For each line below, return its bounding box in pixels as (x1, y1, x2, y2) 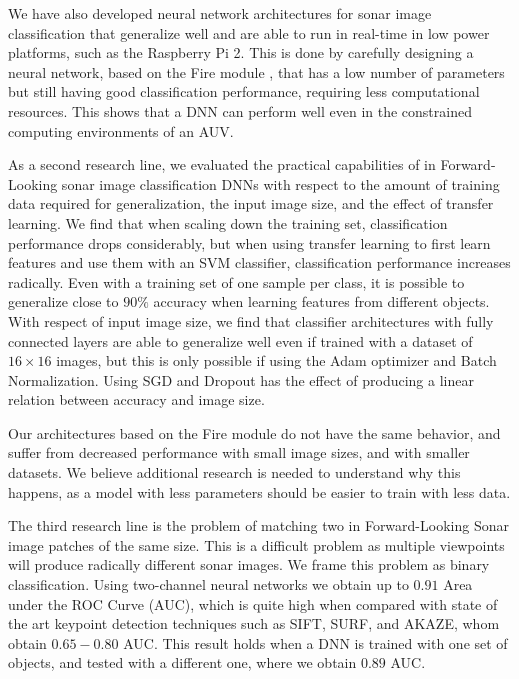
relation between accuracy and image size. (8, 389, 265, 410)
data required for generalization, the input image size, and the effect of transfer (8, 193, 494, 214)
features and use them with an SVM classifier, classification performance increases (8, 252, 511, 273)
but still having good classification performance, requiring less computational (8, 81, 480, 102)
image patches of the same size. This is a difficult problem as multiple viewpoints (8, 534, 505, 555)
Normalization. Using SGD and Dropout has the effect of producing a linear (8, 369, 474, 390)
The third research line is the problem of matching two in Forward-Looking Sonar (8, 515, 509, 536)
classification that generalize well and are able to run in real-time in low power (8, 22, 490, 43)
